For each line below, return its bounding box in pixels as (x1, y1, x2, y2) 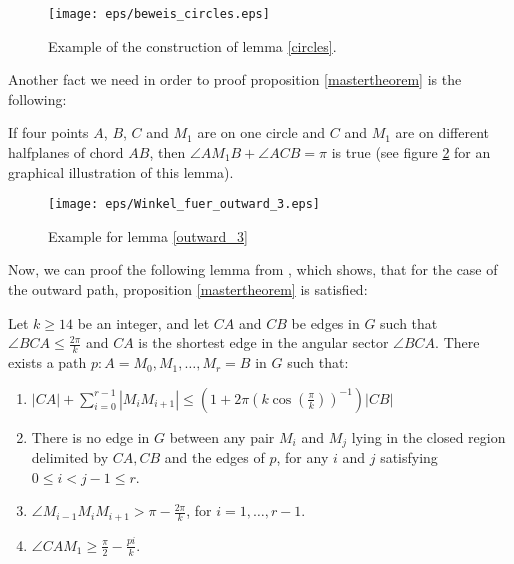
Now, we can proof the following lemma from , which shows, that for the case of (8, 259, 498, 280)
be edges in (291, 312, 360, 333)
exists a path (8, 352, 87, 373)
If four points (8, 122, 89, 143)
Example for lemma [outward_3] (48, 225, 248, 246)
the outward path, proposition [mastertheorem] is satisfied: (8, 279, 368, 300)
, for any (276, 447, 329, 468)
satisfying (380, 447, 438, 468)
